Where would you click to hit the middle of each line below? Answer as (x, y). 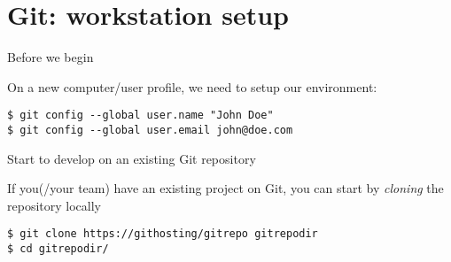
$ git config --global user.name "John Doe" (140, 116)
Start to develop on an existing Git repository (132, 158)
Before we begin (51, 57)
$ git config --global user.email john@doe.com (150, 130)
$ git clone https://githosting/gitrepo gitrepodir (163, 234)
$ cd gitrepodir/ (58, 249)
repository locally (54, 205)
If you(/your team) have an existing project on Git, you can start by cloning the (225, 188)
